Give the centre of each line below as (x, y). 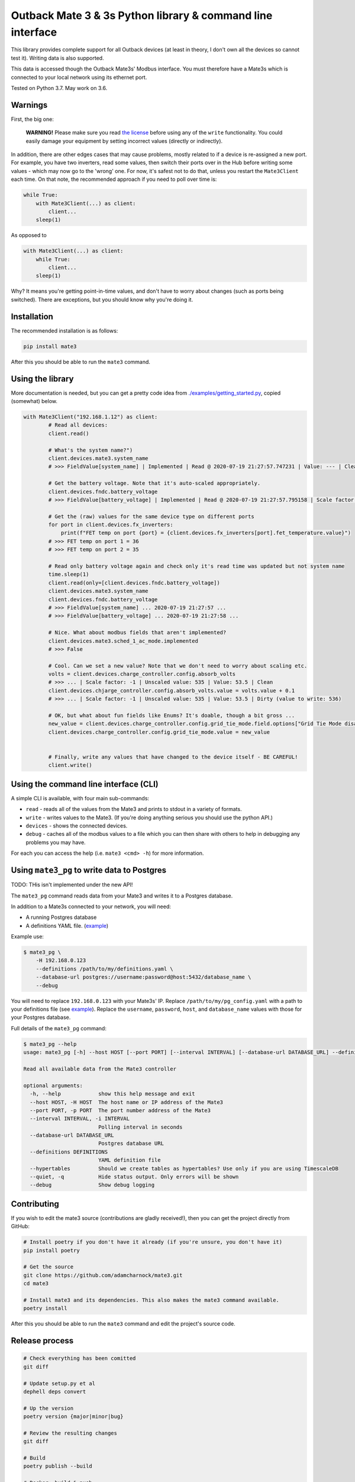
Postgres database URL (131, 1144)
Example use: (28, 937)
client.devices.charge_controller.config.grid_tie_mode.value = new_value (159, 732)
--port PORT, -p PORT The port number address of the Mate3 (120, 1110)
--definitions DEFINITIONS (69, 1152)
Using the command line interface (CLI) (85, 784)
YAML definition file (129, 1160)
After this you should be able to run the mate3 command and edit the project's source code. (123, 1324)
